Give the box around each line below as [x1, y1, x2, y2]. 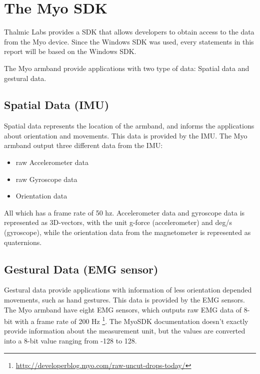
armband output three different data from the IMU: [4, 140, 163, 150]
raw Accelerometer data [15, 157, 88, 167]
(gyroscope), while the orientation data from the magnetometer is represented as [4, 227, 251, 237]
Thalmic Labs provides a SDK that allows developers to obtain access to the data [4, 26, 254, 37]
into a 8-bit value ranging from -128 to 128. [4, 335, 137, 346]
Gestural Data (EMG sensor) [4, 261, 158, 276]
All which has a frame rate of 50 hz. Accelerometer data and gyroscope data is [4, 207, 245, 217]
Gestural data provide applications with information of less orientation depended [4, 284, 252, 295]
